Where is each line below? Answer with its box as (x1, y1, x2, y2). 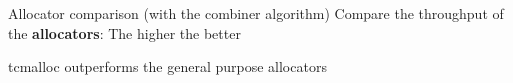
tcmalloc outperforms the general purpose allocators (8, 56, 327, 77)
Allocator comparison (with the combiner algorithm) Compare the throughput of (8, 3, 504, 23)
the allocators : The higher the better (8, 22, 241, 43)
